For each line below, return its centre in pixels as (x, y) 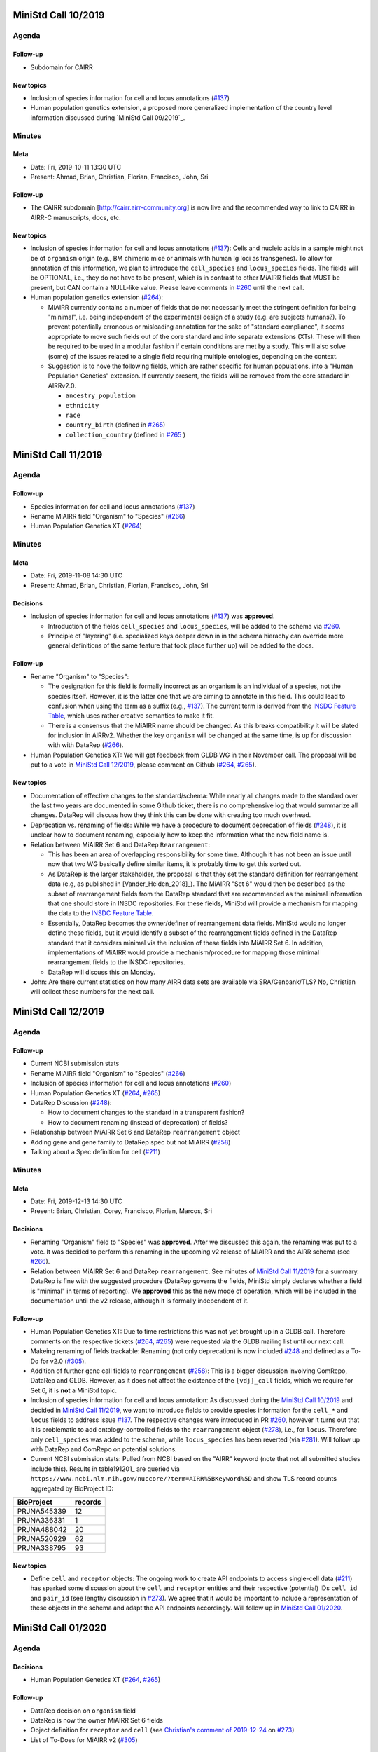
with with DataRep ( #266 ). (86, 745)
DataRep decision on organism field (83, 1711)
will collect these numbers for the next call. (92, 992)
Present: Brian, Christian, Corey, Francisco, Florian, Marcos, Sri (121, 1211)
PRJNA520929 (42, 1539)
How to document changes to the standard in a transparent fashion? (146, 1113)
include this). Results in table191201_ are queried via (105, 1469)
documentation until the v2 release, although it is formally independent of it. (140, 1301)
